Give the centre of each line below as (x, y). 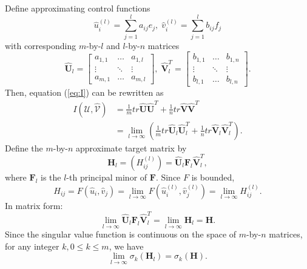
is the (51, 177)
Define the (24, 148)
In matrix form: (34, 205)
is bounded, (213, 177)
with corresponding (41, 45)
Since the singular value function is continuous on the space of (121, 234)
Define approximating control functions (78, 8)
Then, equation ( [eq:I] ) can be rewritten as (84, 92)
